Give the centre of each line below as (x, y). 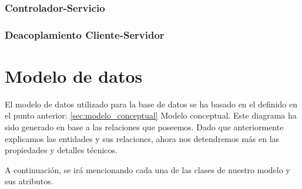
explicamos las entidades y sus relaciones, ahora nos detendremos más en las (142, 138)
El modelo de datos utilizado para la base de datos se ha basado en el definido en (151, 104)
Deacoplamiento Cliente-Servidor (85, 34)
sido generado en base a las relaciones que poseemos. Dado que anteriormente (144, 127)
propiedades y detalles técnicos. (61, 150)
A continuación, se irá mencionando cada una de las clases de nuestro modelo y (147, 169)
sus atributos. (29, 181)
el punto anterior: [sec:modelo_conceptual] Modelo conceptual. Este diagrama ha (151, 115)
